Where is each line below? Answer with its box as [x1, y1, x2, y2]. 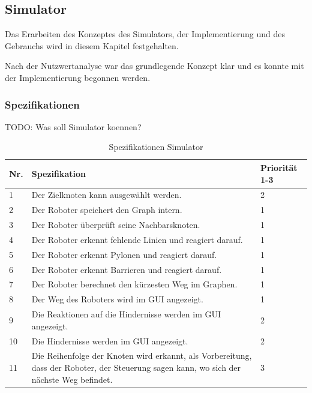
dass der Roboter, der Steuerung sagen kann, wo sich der [31, 361, 241, 374]
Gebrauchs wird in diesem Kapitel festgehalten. [5, 39, 179, 52]
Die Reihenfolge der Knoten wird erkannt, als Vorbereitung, [31, 349, 252, 362]
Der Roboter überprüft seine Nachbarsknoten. [31, 218, 200, 231]
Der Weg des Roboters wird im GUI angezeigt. [31, 293, 203, 305]
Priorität [260, 161, 298, 173]
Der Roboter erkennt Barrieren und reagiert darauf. [31, 263, 222, 275]
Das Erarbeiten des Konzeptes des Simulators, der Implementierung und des [5, 28, 285, 40]
